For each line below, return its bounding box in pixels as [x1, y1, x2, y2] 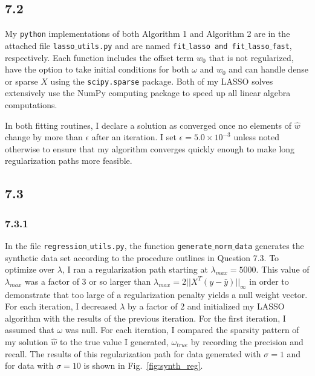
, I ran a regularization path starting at [62, 263, 208, 276]
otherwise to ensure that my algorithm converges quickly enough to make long [5, 142, 295, 155]
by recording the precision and [190, 335, 304, 348]
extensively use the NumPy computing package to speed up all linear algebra [5, 86, 291, 99]
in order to [249, 274, 289, 287]
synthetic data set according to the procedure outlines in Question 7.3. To [5, 251, 279, 264]
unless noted [233, 131, 279, 143]
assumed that [5, 323, 54, 336]
